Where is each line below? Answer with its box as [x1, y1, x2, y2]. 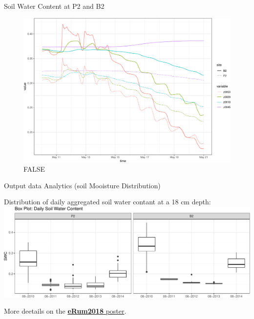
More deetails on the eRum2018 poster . [4, 306, 127, 316]
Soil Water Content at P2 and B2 [4, 1, 105, 11]
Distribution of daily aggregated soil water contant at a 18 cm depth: [4, 197, 211, 207]
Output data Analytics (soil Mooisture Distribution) [4, 180, 161, 190]
